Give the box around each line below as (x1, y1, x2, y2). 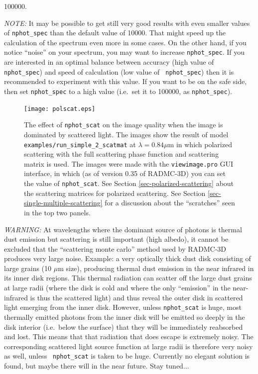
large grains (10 (4, 263, 52, 273)
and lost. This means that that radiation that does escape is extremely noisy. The (4, 331, 254, 342)
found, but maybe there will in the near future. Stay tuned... (4, 360, 189, 371)
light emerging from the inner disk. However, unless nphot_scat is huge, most (4, 302, 242, 312)
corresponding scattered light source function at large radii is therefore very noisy (4, 341, 253, 351)
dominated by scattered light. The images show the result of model (24, 129, 229, 139)
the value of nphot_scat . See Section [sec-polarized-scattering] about (24, 178, 234, 188)
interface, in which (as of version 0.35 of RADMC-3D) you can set (24, 168, 226, 179)
